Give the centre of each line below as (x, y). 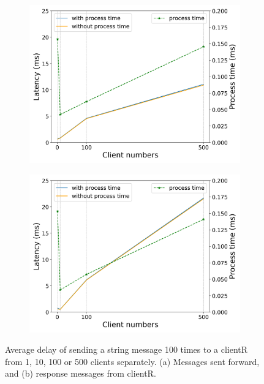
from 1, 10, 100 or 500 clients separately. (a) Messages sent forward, (132, 361)
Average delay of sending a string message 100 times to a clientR (126, 349)
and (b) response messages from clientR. (81, 373)
